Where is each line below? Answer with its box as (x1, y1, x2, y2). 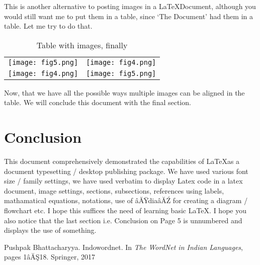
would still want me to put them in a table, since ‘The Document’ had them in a (4, 11, 253, 21)
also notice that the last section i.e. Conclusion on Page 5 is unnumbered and (4, 215, 242, 225)
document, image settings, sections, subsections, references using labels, (4, 185, 224, 196)
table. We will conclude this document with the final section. (4, 97, 191, 108)
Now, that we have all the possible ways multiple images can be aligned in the (4, 87, 245, 98)
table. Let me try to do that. (4, 21, 93, 31)
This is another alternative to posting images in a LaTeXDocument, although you (4, 1, 256, 11)
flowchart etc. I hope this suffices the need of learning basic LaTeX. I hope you (4, 205, 246, 216)
